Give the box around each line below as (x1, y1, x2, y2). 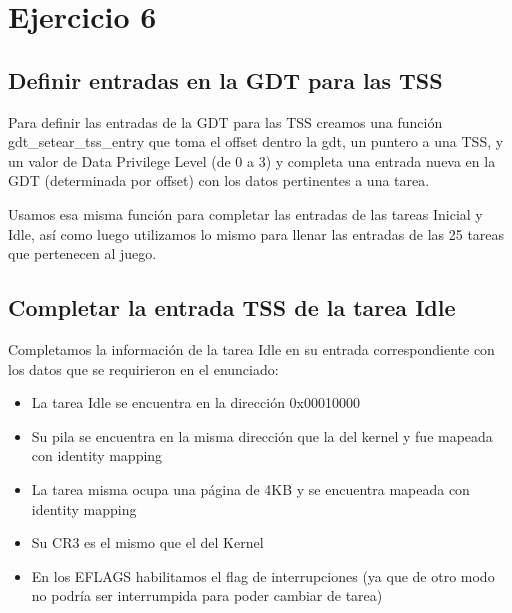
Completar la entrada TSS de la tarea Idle (8, 292, 456, 323)
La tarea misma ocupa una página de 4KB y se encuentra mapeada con (31, 478, 470, 499)
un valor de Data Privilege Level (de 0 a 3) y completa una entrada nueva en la (8, 150, 496, 171)
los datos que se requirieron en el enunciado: (8, 358, 279, 379)
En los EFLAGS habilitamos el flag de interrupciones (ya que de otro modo (31, 565, 495, 586)
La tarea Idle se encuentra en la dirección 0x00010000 (31, 392, 360, 413)
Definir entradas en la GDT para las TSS (8, 64, 443, 95)
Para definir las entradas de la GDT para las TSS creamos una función (8, 111, 443, 132)
